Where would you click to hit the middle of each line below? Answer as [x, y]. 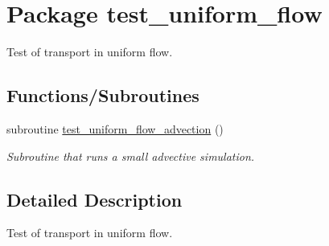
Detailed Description [95, 199]
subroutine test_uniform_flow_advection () [115, 128]
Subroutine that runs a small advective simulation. [131, 156]
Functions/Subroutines [103, 95]
